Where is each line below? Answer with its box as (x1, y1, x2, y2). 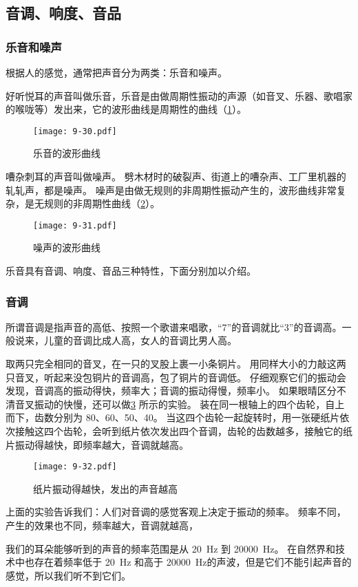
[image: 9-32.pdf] (33, 462, 117, 472)
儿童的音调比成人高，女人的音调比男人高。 (43, 333, 237, 348)
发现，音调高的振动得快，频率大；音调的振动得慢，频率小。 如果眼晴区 (6, 383, 327, 398)
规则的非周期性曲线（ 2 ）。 (43, 196, 160, 211)
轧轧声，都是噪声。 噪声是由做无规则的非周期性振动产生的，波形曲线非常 (6, 182, 337, 197)
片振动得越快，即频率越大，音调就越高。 (6, 437, 189, 451)
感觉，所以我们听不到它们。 (6, 568, 131, 582)
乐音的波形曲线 (33, 146, 101, 160)
